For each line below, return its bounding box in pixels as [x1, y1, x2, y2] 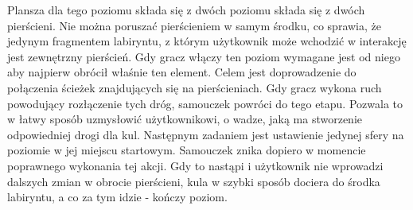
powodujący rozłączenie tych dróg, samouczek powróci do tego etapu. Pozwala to [7, 95, 403, 111]
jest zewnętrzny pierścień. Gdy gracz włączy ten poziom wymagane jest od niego [7, 48, 400, 64]
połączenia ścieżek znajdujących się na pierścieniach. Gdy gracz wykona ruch [7, 79, 382, 95]
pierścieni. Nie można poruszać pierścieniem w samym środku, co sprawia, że [7, 17, 381, 33]
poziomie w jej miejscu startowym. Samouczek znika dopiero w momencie [7, 142, 366, 158]
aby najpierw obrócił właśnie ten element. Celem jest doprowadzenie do [7, 64, 357, 80]
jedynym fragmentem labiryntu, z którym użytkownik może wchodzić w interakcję [7, 33, 407, 49]
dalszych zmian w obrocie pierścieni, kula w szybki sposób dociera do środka [7, 173, 380, 189]
